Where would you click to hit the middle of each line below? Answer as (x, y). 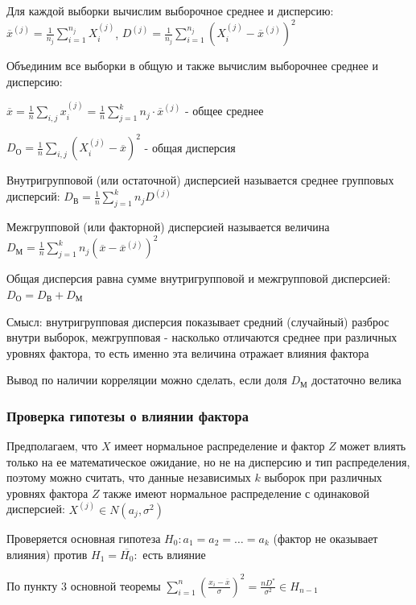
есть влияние (174, 554)
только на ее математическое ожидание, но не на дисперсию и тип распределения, (208, 461)
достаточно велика (356, 380)
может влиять (373, 446)
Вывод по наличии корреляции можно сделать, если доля (147, 380)
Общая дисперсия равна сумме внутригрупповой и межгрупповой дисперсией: (199, 278)
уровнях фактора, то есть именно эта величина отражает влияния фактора (188, 352)
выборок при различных (323, 477)
